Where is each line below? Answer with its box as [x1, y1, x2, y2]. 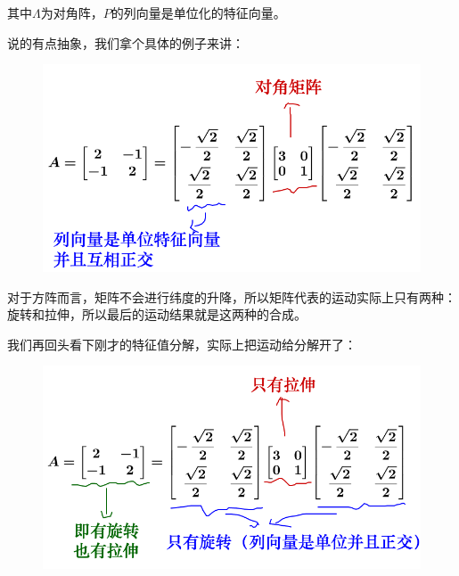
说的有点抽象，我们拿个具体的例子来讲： [7, 33, 244, 52]
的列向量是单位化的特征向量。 [111, 4, 286, 21]
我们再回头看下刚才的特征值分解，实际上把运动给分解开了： [7, 334, 357, 353]
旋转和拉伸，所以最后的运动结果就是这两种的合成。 [7, 305, 307, 324]
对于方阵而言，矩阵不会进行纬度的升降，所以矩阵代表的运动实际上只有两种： [7, 287, 456, 306]
